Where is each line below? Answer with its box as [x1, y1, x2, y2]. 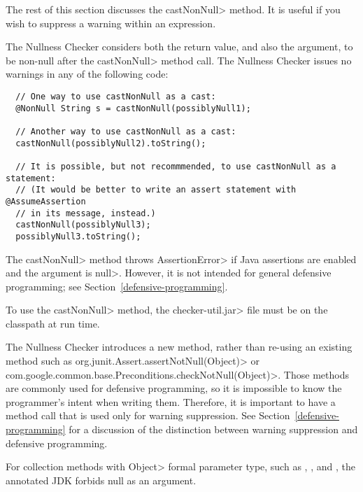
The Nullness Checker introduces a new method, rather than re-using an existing [6, 339, 353, 354]
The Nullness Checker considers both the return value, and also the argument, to [6, 39, 353, 54]
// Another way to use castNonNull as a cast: [15, 126, 236, 136]
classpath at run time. [6, 316, 100, 330]
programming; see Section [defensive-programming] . [6, 279, 228, 293]
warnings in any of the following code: [6, 66, 169, 81]
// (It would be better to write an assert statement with [15, 185, 297, 195]
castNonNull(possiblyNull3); [15, 220, 151, 230]
